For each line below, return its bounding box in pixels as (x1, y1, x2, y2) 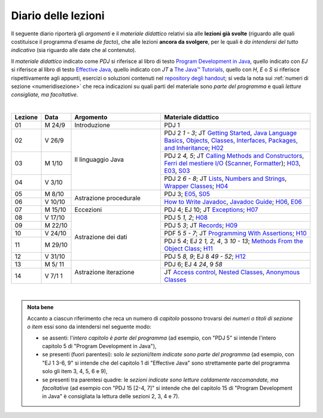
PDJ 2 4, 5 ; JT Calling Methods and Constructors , (164, 152, 304, 160)
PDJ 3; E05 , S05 (164, 190, 211, 198)
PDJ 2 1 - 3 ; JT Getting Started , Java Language (164, 129, 297, 137)
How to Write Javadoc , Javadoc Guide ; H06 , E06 (164, 198, 302, 206)
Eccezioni (74, 205, 102, 214)
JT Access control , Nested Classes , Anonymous (164, 268, 300, 277)
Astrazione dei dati (74, 233, 128, 241)
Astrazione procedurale (74, 193, 141, 202)
